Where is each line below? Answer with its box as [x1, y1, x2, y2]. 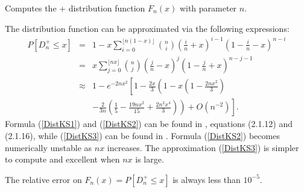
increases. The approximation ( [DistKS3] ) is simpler [107, 141, 299, 153]
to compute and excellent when [5, 153, 120, 166]
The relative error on [5, 173, 82, 185]
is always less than [173, 173, 241, 185]
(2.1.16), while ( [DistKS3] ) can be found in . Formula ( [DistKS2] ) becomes [5, 129, 280, 141]
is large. [135, 153, 164, 166]
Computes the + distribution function [5, 2, 145, 14]
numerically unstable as [5, 141, 92, 153]
